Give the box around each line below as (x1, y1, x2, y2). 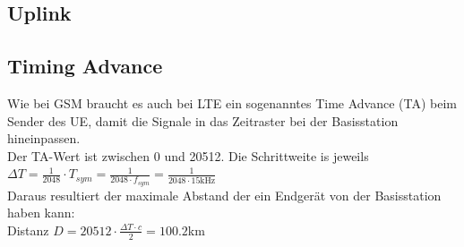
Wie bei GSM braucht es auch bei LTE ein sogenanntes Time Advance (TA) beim (7, 93, 457, 112)
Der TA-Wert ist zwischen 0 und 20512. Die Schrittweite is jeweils (7, 146, 369, 165)
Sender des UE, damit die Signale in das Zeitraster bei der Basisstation (7, 111, 399, 130)
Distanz (7, 220, 49, 239)
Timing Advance (7, 52, 163, 80)
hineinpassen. (7, 129, 81, 148)
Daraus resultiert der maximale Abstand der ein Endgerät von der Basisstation (7, 185, 442, 204)
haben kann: (7, 203, 75, 222)
